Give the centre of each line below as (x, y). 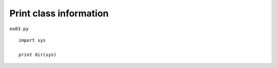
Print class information (59, 13)
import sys (32, 40)
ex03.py (19, 29)
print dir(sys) (38, 54)
